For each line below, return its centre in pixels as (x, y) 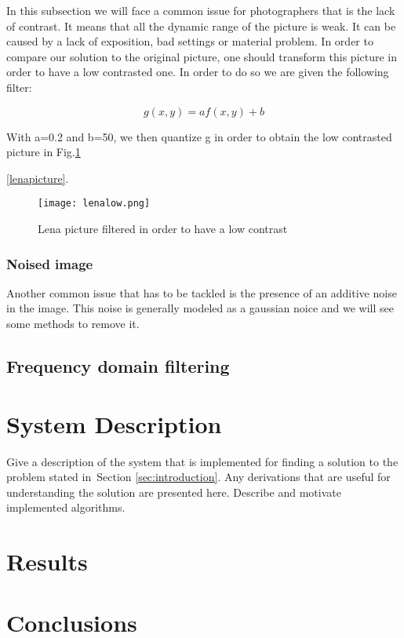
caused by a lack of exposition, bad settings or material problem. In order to (190, 41)
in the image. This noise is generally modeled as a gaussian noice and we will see (200, 308)
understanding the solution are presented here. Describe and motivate (174, 492)
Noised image (50, 263)
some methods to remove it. (73, 323)
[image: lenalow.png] (94, 204)
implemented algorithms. (66, 507)
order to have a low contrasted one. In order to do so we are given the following (198, 72)
